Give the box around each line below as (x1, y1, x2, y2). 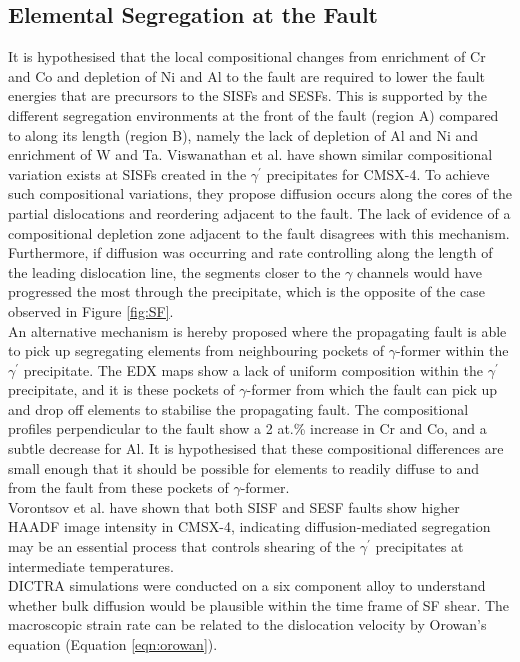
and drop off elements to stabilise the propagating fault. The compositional (8, 398, 469, 419)
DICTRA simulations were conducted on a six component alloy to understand (8, 575, 486, 596)
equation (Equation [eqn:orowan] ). (8, 634, 218, 655)
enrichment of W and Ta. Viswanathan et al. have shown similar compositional (8, 144, 493, 165)
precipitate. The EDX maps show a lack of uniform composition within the (23, 359, 483, 380)
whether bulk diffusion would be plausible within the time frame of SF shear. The (8, 594, 510, 615)
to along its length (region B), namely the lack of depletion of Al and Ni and (8, 124, 479, 145)
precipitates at (375, 536, 464, 557)
